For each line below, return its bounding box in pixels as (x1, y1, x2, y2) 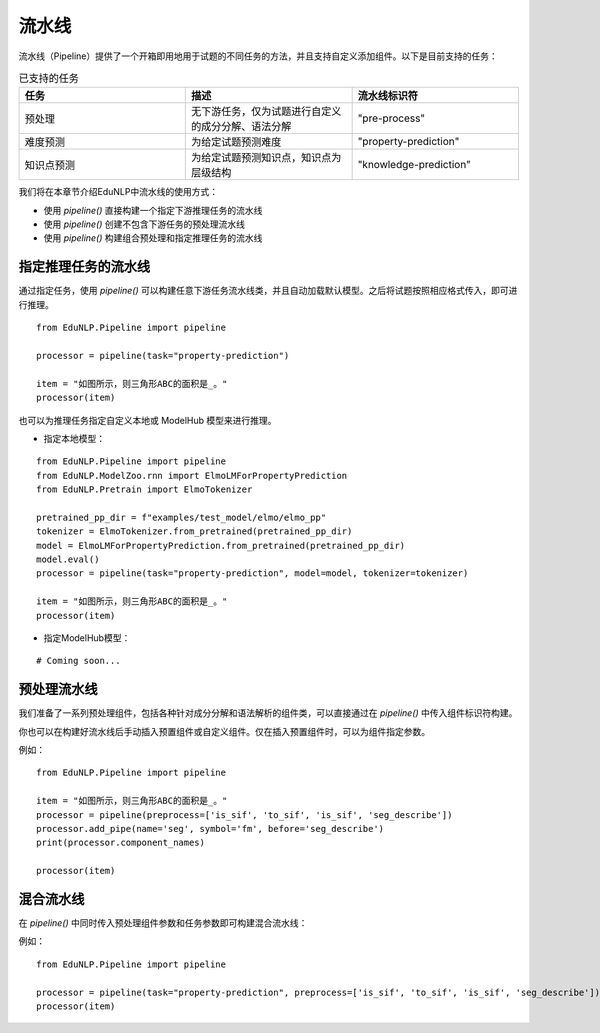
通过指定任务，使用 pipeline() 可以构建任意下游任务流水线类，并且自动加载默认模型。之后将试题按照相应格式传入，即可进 (18, 285, 518, 297)
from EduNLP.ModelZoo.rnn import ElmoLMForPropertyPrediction (36, 470, 348, 481)
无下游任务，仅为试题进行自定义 (191, 105, 342, 119)
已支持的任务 (18, 71, 80, 85)
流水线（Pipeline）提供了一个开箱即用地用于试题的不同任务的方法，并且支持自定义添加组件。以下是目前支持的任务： (18, 50, 499, 62)
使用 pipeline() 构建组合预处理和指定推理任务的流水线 (43, 232, 263, 244)
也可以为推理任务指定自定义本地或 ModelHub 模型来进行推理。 (18, 414, 277, 426)
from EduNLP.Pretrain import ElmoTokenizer (36, 484, 253, 495)
